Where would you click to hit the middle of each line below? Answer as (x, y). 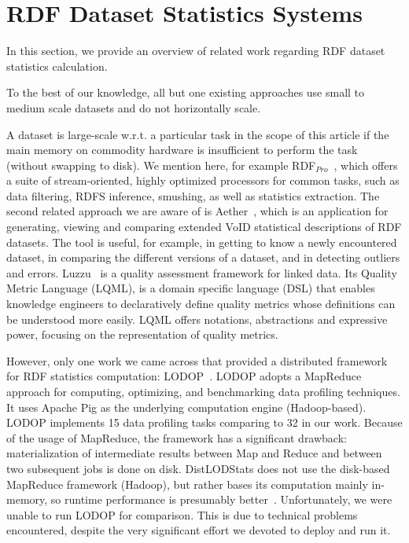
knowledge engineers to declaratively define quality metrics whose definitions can (201, 304)
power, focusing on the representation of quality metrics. (142, 334)
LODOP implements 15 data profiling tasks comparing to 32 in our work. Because (204, 422)
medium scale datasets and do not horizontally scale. (134, 107)
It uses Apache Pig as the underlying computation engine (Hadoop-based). (186, 407)
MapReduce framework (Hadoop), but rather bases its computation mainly (187, 484)
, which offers (366, 165)
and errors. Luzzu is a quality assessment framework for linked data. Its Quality (202, 272)
